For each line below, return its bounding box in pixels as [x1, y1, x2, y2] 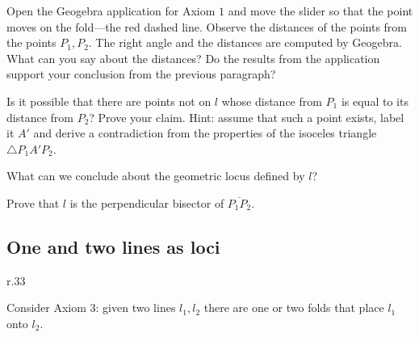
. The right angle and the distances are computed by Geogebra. [88, 34, 402, 51]
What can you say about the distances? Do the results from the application [6, 49, 380, 66]
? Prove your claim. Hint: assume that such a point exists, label [89, 108, 404, 125]
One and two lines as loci [6, 234, 220, 259]
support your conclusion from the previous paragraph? [6, 65, 276, 82]
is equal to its [341, 92, 409, 109]
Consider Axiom [6, 299, 86, 316]
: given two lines [95, 299, 176, 316]
